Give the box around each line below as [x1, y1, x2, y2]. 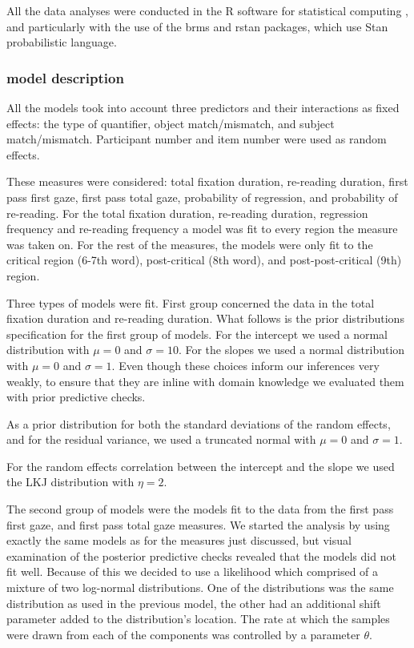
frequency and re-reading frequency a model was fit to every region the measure [6, 220, 398, 237]
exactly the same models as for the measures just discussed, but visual [6, 532, 352, 549]
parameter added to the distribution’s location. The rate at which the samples [6, 610, 390, 627]
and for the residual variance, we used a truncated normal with [6, 431, 316, 448]
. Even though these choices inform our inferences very [111, 356, 380, 373]
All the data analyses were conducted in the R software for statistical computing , [6, 2, 408, 18]
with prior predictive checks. [6, 388, 146, 405]
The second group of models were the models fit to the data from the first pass [6, 501, 394, 517]
